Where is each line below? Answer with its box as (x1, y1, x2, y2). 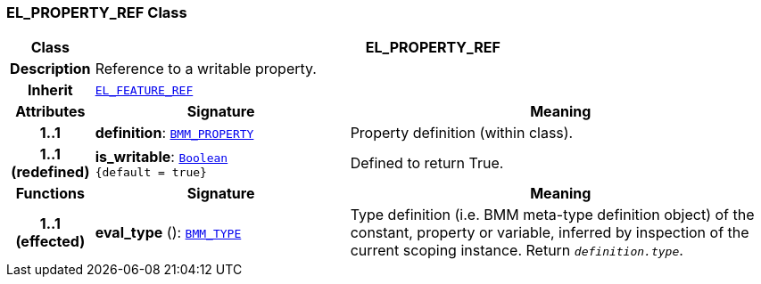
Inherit (27, 81, 73, 100)
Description (10, 60, 91, 78)
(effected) (15, 232, 86, 251)
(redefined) (11, 163, 90, 182)
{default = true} (95, 165, 207, 179)
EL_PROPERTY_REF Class (6, 4, 187, 21)
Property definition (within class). (350, 124, 574, 142)
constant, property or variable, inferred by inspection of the (350, 223, 749, 242)
